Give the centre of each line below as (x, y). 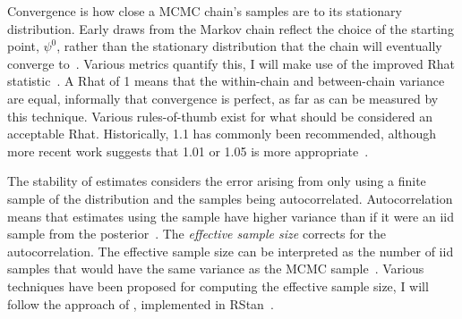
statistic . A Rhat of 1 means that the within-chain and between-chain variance (226, 81)
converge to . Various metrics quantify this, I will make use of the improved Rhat (231, 63)
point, (23, 46)
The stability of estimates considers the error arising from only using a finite (217, 181)
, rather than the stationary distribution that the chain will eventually (249, 46)
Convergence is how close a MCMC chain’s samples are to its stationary (205, 11)
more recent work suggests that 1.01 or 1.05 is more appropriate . (188, 151)
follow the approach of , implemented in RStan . (141, 303)
